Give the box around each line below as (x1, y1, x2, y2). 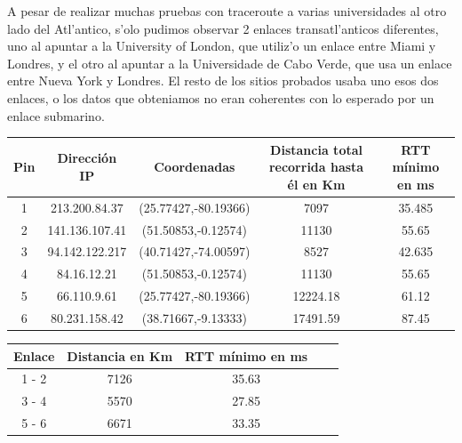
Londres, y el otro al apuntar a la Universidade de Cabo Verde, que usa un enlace (7, 53, 452, 72)
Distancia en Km (67, 346, 173, 365)
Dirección (57, 149, 117, 167)
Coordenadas (154, 157, 235, 176)
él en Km (287, 174, 346, 193)
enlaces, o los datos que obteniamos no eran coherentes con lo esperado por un (7, 88, 434, 107)
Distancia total (270, 140, 362, 158)
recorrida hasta (268, 157, 364, 176)
